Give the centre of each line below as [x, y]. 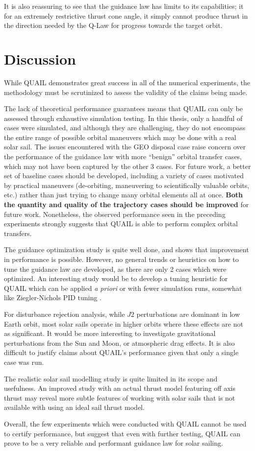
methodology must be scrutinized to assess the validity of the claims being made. [126, 92]
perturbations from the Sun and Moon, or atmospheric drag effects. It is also [119, 343]
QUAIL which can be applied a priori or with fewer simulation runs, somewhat [123, 288]
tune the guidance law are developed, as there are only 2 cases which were [115, 269]
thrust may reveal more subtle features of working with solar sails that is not [120, 397]
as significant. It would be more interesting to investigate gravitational [110, 333]
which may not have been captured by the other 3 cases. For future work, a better [127, 166]
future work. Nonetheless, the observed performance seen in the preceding [115, 214]
